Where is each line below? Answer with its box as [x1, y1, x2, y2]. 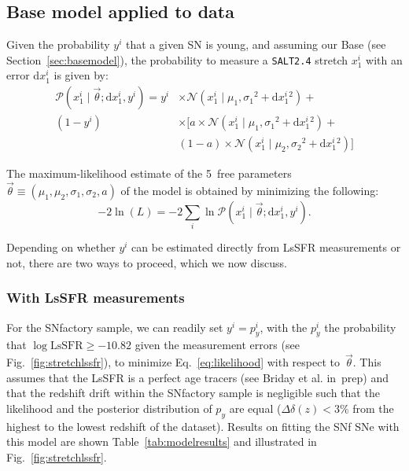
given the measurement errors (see [134, 337, 300, 353]
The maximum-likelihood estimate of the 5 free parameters [6, 165, 292, 182]
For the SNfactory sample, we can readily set [6, 318, 223, 335]
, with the [260, 318, 308, 335]
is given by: [53, 67, 109, 83]
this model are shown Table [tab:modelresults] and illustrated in [6, 433, 317, 450]
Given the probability [6, 36, 110, 53]
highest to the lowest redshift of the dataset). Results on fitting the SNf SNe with [6, 418, 400, 434]
